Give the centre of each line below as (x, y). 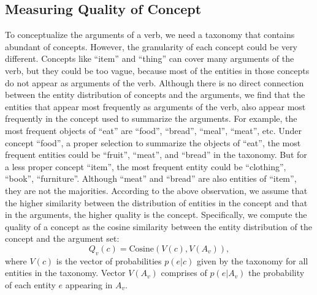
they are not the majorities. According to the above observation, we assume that (156, 190)
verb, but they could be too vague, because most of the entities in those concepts (157, 70)
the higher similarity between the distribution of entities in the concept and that (156, 202)
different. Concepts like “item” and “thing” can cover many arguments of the (150, 58)
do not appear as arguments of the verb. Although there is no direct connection (155, 82)
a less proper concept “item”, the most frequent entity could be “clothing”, (146, 166)
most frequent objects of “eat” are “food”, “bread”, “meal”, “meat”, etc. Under (154, 130)
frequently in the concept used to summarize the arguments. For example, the (151, 118)
